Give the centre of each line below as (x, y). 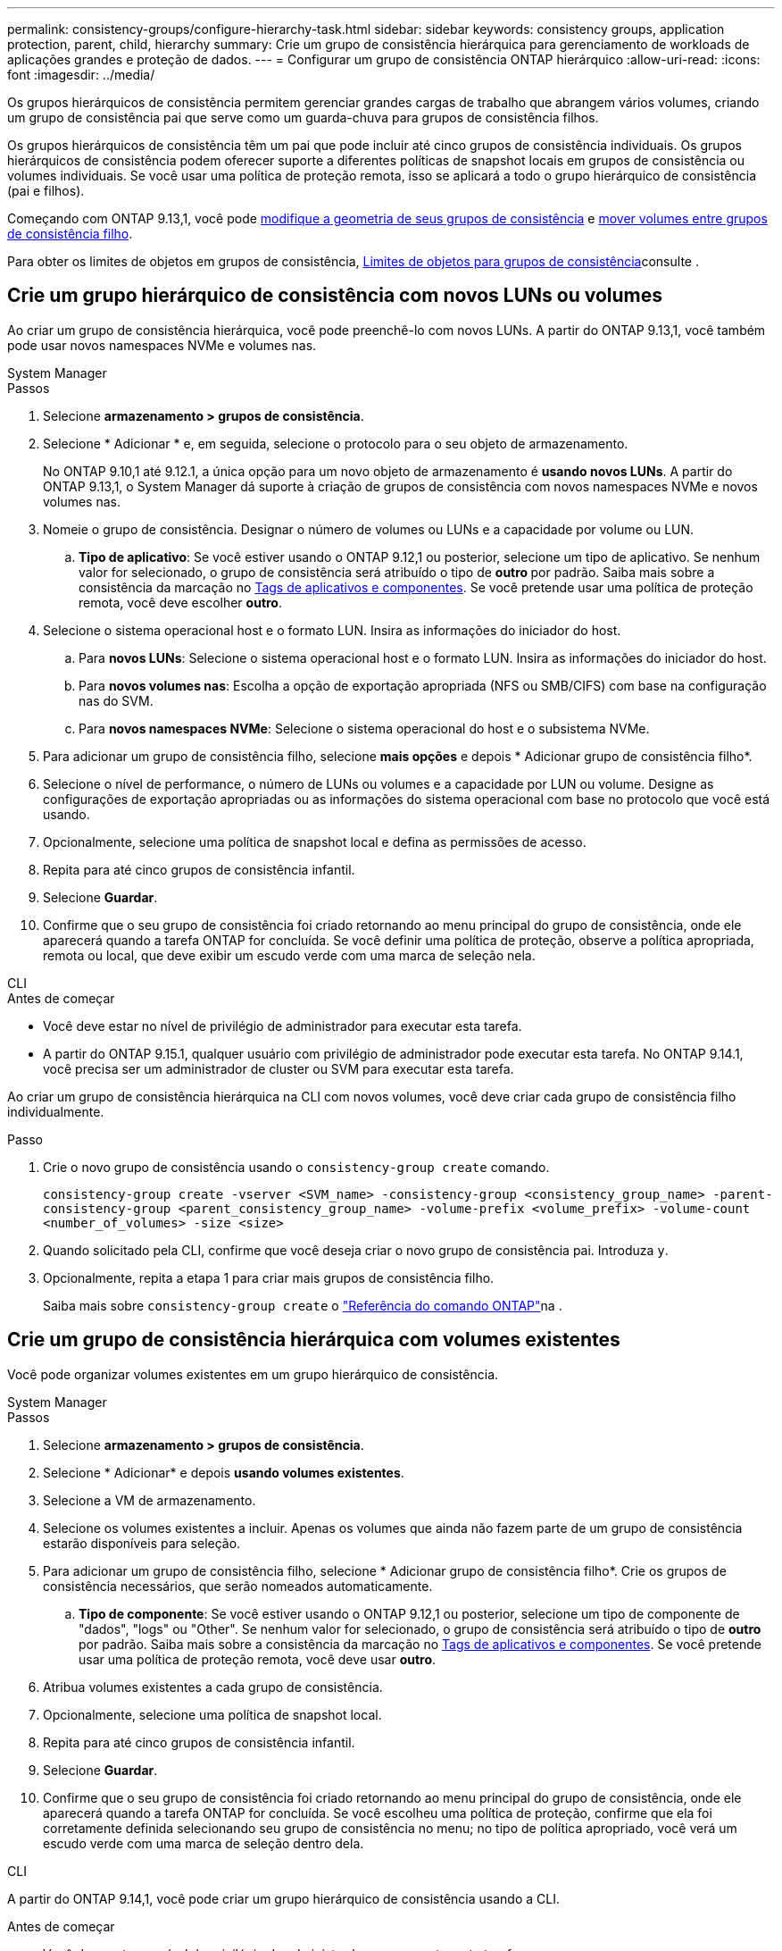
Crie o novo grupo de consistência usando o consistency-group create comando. (296, 1167)
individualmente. (56, 1111)
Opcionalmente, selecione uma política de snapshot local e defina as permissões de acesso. (315, 842)
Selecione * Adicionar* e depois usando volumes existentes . (224, 1472)
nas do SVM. (116, 700)
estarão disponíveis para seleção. (142, 1543)
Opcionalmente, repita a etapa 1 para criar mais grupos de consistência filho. (269, 1277)
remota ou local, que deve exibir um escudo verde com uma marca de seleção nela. (289, 955)
